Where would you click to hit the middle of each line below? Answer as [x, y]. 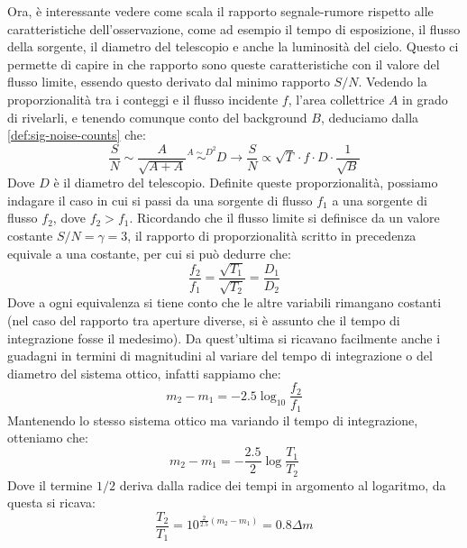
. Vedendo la [393, 82]
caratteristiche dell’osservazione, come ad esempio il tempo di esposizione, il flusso [234, 28]
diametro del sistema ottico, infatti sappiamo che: [144, 373]
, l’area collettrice [336, 99]
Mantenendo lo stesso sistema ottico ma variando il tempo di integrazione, [213, 420]
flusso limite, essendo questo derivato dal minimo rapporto [169, 82]
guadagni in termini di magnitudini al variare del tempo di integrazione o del [220, 356]
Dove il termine [50, 484]
